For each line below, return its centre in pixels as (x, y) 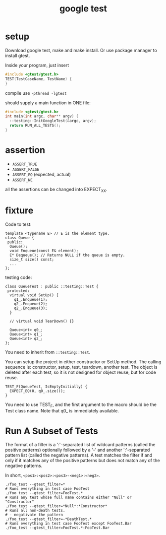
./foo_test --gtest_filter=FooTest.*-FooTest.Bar (57, 528)
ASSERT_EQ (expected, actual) (41, 174)
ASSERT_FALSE (26, 169)
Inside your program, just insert (37, 65)
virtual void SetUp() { (34, 295)
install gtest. (18, 56)
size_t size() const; (32, 259)
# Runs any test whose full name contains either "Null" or (69, 498)
